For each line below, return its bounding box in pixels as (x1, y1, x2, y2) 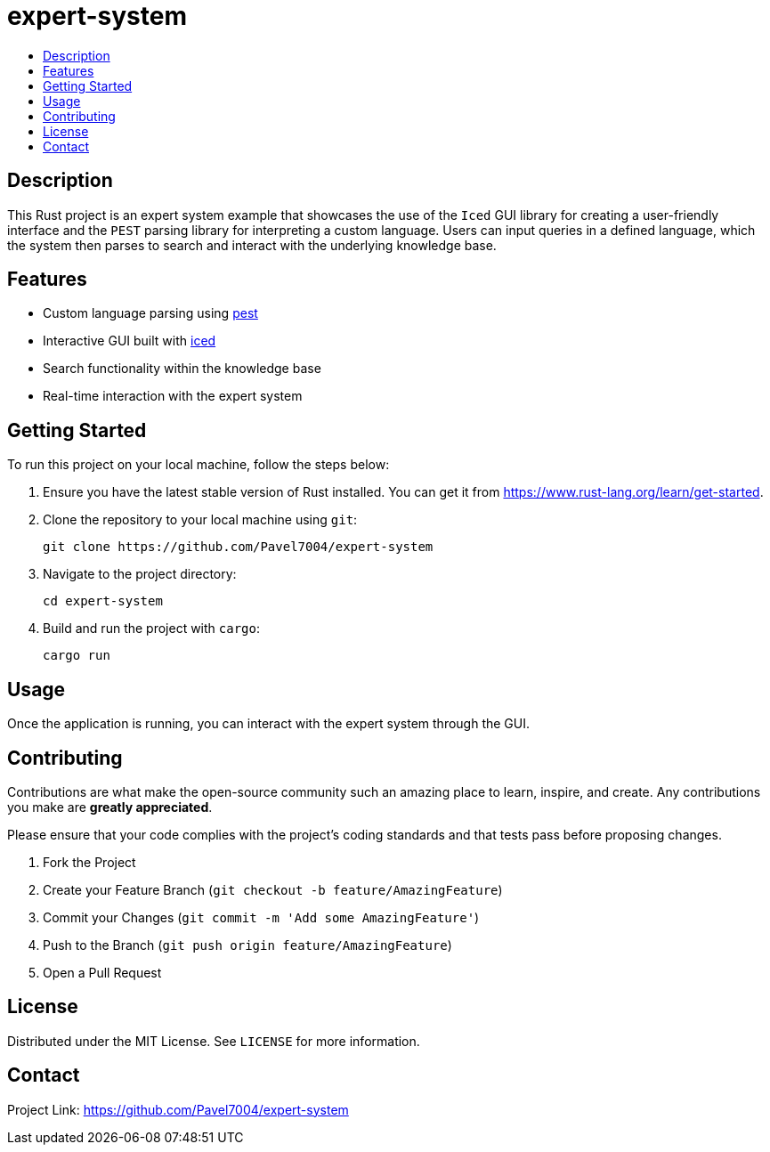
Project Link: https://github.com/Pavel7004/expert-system (7, 1101, 349, 1117)
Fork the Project (43, 854, 136, 870)
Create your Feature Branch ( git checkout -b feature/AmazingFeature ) (43, 881, 503, 897)
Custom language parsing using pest (43, 305, 258, 321)
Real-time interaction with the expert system (43, 388, 303, 404)
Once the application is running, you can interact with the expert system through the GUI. (7, 716, 531, 732)
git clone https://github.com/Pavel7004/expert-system (43, 539, 434, 555)
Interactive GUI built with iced (43, 333, 216, 349)
